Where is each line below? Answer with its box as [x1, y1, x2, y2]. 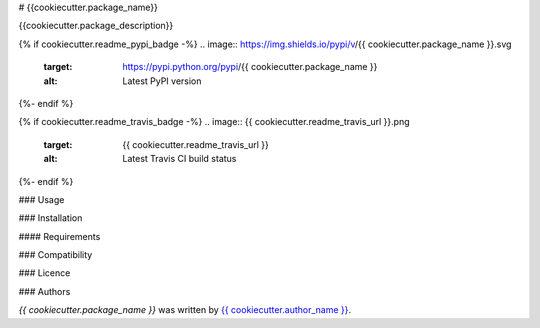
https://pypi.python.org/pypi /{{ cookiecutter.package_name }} [122, 61, 378, 73]
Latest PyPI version [122, 75, 202, 87]
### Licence [18, 267, 71, 279]
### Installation [18, 212, 83, 224]
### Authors [18, 285, 71, 297]
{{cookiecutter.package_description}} [18, 20, 174, 32]
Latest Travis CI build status [122, 153, 237, 165]
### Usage [18, 193, 65, 205]
